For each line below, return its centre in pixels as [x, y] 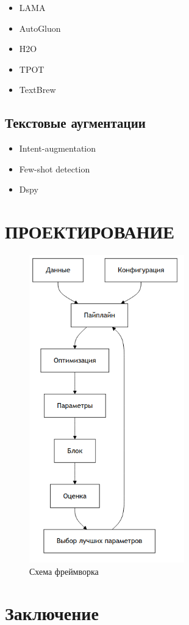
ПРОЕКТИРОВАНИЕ [90, 231]
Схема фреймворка [64, 571]
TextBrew [37, 90]
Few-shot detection [55, 168]
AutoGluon [40, 28]
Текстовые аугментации [75, 123]
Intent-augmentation [58, 148]
